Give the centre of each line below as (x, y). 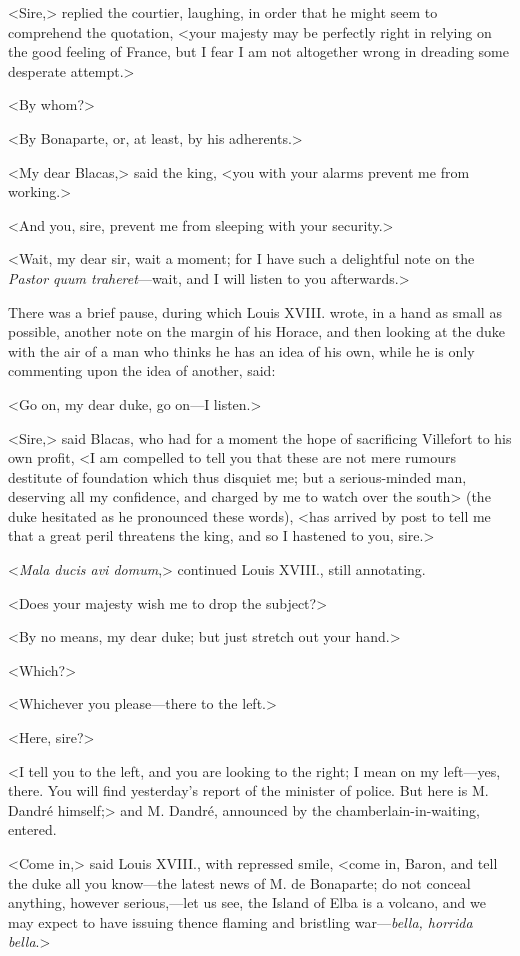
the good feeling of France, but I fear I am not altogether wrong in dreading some (258, 51)
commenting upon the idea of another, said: (142, 370)
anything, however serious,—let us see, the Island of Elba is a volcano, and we (247, 902)
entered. (32, 829)
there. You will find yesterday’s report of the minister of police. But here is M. (248, 790)
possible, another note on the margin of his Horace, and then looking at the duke (256, 331)
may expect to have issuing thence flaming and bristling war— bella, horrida (240, 921)
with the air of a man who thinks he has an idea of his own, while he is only (241, 350)
